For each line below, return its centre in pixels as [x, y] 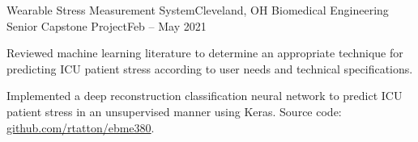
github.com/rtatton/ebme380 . [81, 127]
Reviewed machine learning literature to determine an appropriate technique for [205, 53]
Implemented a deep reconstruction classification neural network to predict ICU [205, 96]
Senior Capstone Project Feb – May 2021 [107, 25]
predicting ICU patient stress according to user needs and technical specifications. [210, 68]
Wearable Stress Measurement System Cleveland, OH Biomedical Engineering [198, 10]
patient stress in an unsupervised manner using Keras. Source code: [174, 111]
